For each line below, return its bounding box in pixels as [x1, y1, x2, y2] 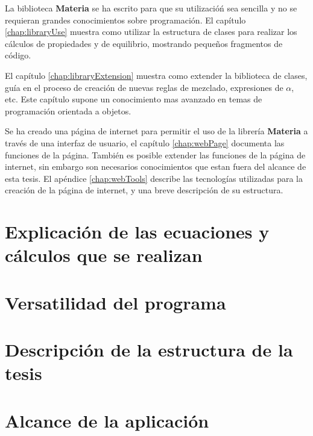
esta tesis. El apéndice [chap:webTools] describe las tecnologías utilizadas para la [5, 172, 303, 184]
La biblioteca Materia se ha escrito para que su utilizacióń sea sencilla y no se [5, 2, 297, 14]
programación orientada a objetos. [5, 104, 131, 117]
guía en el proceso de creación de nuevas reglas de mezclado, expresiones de [5, 81, 283, 93]
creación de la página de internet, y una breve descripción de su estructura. [5, 184, 283, 196]
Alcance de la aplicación [5, 408, 209, 432]
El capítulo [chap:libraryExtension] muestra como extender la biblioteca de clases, [5, 69, 308, 81]
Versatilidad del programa [5, 290, 226, 314]
